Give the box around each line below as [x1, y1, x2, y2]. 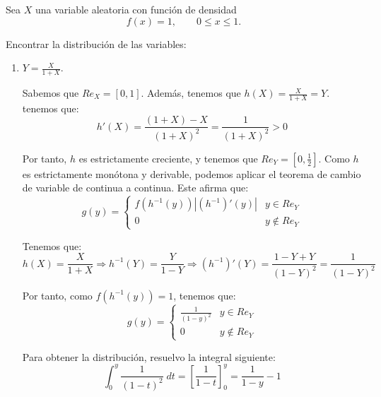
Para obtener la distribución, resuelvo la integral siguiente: [22, 349, 276, 364]
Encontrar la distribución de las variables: [6, 36, 187, 51]
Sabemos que [22, 85, 79, 100]
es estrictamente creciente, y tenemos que [78, 150, 258, 165]
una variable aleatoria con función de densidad [35, 2, 237, 16]
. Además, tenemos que [141, 85, 241, 100]
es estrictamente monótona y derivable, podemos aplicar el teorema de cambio [22, 166, 361, 181]
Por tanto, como [22, 288, 93, 302]
